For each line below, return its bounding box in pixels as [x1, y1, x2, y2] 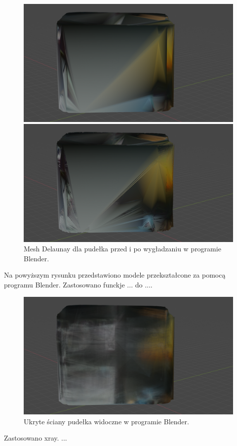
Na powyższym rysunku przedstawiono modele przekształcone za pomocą [4, 270, 226, 280]
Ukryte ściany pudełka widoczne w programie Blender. [24, 416, 189, 426]
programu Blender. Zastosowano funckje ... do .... [4, 279, 153, 289]
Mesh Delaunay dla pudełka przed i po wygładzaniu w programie [24, 243, 221, 254]
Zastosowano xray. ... [4, 433, 67, 443]
